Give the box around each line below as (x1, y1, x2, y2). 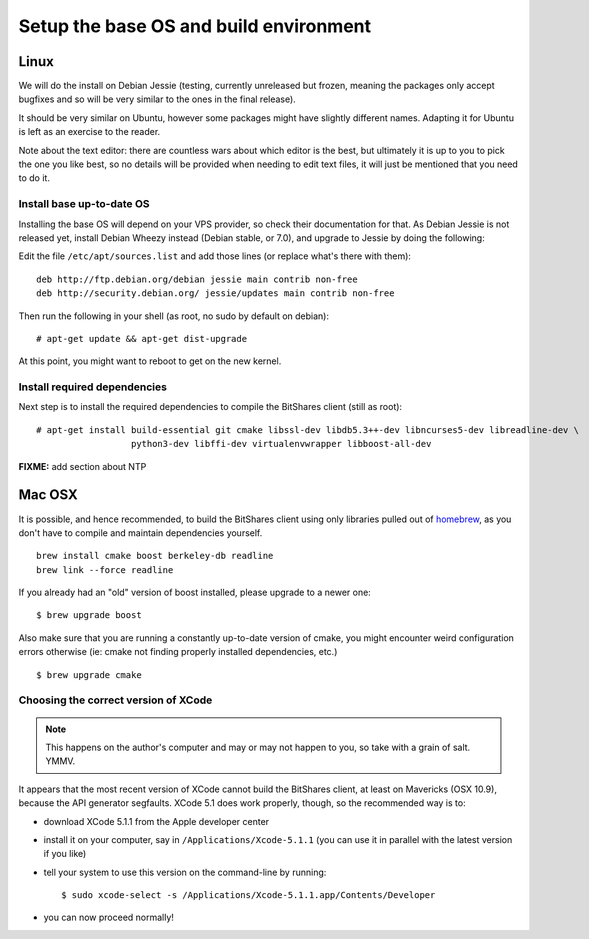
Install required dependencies (18, 380, 167, 394)
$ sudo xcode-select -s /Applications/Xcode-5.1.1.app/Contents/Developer (61, 890, 436, 901)
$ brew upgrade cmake (36, 669, 142, 680)
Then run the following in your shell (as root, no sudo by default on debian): (18, 310, 330, 322)
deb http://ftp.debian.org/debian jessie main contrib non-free (36, 273, 359, 285)
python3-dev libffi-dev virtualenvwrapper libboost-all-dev (130, 438, 432, 450)
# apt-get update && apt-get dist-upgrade (36, 333, 248, 344)
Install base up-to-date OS (18, 197, 150, 211)
